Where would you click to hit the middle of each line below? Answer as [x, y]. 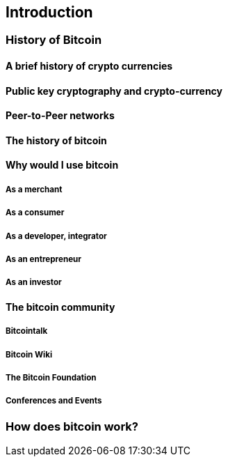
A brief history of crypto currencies [89, 66]
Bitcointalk [27, 331]
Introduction [49, 12]
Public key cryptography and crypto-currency [114, 91]
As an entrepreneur [44, 260]
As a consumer [35, 213]
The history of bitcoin [56, 140]
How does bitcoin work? [72, 426]
